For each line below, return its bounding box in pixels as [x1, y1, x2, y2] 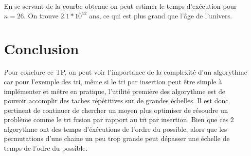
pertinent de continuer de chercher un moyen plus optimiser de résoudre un [4, 105, 228, 115]
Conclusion [4, 39, 79, 59]
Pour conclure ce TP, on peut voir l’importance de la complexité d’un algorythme [4, 67, 247, 77]
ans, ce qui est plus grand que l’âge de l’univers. [89, 10, 232, 20]
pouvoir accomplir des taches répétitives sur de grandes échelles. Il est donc [4, 95, 229, 106]
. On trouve [24, 10, 58, 20]
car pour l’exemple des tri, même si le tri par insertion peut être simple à [4, 76, 222, 86]
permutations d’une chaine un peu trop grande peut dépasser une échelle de [4, 133, 230, 143]
